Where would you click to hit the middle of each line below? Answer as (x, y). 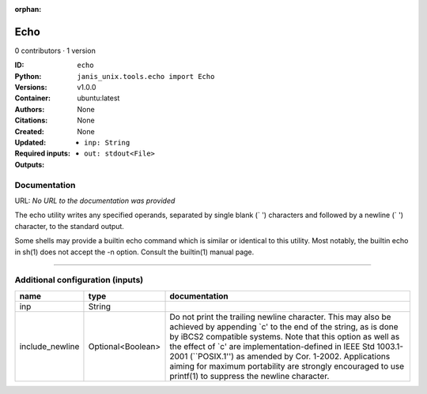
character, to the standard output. (69, 226)
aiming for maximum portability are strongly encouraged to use (287, 366)
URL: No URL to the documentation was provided (95, 201)
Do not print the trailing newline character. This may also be (280, 317)
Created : (30, 131)
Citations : (31, 120)
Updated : (30, 143)
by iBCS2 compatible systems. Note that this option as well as (285, 336)
